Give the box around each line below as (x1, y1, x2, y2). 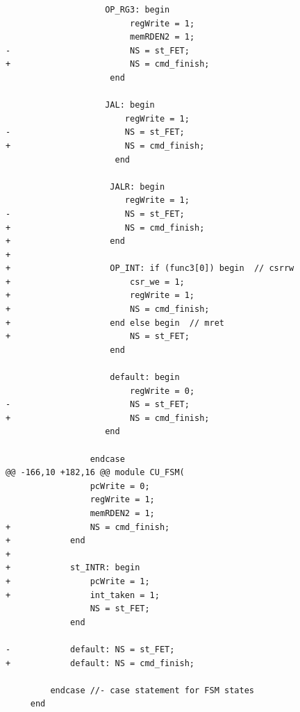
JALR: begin (110, 181, 165, 192)
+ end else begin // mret (6, 317, 224, 328)
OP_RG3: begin (105, 5, 170, 15)
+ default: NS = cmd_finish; (6, 658, 195, 668)
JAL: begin (105, 100, 155, 110)
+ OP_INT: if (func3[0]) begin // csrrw (6, 263, 294, 274)
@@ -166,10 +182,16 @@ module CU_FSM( (6, 467, 185, 478)
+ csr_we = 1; (6, 276, 185, 287)
